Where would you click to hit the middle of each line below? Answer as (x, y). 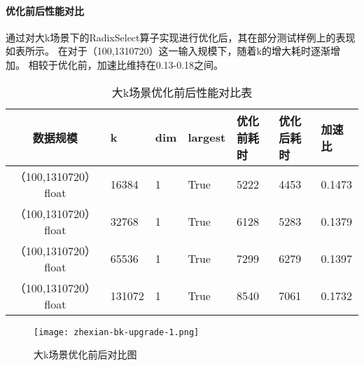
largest (207, 137)
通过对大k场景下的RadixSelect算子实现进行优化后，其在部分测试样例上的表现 (181, 37)
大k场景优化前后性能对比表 (182, 92)
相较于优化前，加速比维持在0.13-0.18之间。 (126, 64)
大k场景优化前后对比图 (85, 354)
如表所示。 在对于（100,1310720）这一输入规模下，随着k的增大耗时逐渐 (168, 51)
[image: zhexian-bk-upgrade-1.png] (117, 332)
